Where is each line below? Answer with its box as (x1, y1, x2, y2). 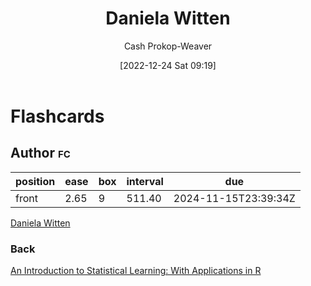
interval (126, 174, 164, 188)
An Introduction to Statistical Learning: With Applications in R (10, 265, 262, 277)
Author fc (10, 145, 71, 162)
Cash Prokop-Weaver (123, 40, 213, 52)
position (15, 174, 56, 188)
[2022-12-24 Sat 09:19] (119, 59, 217, 71)
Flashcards (10, 105, 105, 127)
